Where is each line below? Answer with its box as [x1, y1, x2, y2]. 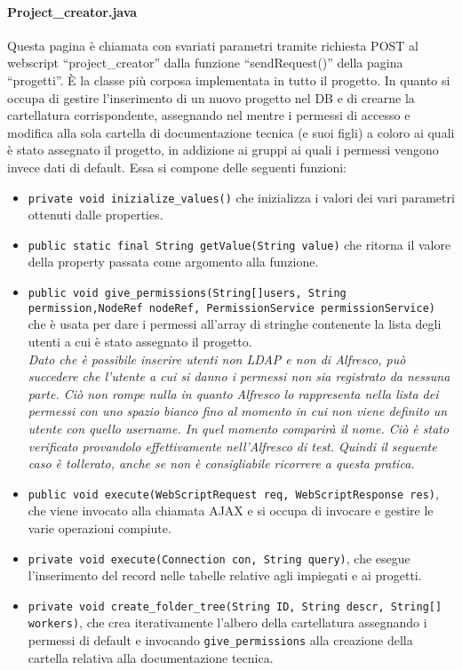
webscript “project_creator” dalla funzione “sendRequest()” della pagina [7, 53, 403, 72]
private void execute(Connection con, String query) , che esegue [28, 548, 410, 567]
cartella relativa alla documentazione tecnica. [28, 648, 274, 666]
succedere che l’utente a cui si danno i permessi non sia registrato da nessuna [28, 367, 450, 386]
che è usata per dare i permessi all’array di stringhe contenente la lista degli [28, 315, 442, 333]
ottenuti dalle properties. [28, 205, 163, 224]
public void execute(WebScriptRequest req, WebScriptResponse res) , [28, 483, 439, 502]
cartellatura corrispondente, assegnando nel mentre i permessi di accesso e [7, 106, 410, 124]
